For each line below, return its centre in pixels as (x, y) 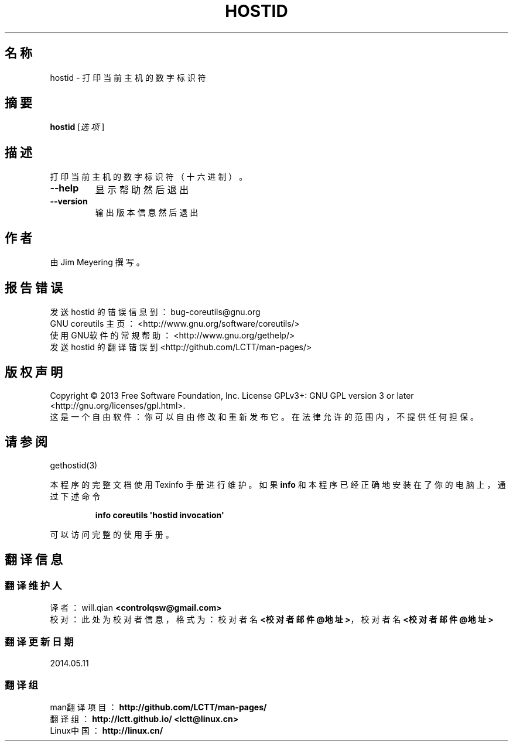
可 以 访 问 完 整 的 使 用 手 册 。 (112, 534)
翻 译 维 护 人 (33, 585)
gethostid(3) (74, 465)
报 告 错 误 (34, 288)
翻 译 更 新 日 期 (39, 642)
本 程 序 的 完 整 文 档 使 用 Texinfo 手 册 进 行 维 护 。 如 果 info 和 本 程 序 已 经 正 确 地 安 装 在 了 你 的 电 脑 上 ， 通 (278, 484)
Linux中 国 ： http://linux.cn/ (107, 731)
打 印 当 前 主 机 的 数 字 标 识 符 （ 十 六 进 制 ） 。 (149, 177)
